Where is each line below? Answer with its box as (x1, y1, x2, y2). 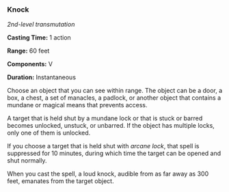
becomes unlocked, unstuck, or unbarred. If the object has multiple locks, (7, 122, 215, 130)
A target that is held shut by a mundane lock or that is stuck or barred (7, 114, 203, 122)
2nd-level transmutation (7, 20, 75, 29)
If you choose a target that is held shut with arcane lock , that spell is (7, 142, 200, 150)
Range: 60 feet (7, 46, 50, 55)
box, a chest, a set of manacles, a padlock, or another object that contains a (7, 94, 221, 102)
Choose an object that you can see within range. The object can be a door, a (7, 87, 223, 95)
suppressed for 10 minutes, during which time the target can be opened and (7, 149, 221, 158)
